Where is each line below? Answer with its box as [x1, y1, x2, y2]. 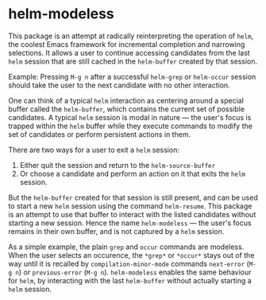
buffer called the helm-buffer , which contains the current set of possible [8, 104, 245, 114]
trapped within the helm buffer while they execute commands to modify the [8, 121, 253, 131]
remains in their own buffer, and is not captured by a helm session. [8, 226, 225, 236]
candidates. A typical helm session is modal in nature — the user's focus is [8, 112, 252, 122]
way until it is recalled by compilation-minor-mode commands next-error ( [8, 259, 250, 268]
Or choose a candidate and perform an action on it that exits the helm [19, 169, 246, 178]
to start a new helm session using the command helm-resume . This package [8, 201, 253, 211]
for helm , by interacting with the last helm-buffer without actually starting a [8, 275, 252, 285]
